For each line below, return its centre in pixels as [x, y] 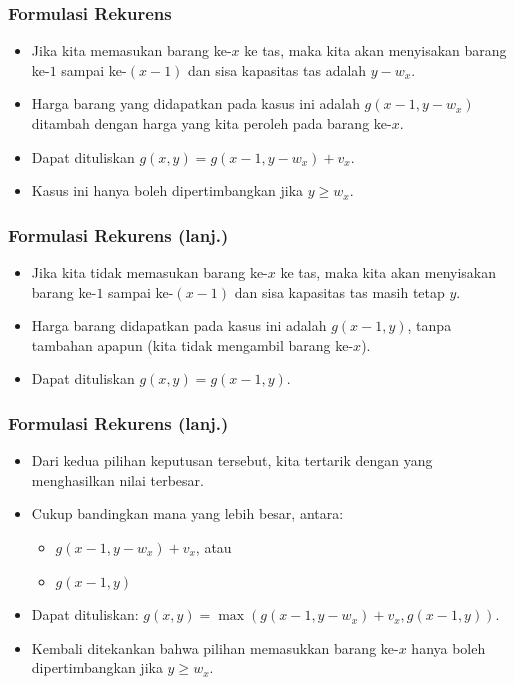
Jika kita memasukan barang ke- [131, 50]
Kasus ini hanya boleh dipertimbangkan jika [167, 190]
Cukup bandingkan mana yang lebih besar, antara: [187, 513]
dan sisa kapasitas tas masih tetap [339, 291]
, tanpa [429, 325]
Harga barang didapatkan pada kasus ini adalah [179, 325]
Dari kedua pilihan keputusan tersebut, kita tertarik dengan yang [232, 460]
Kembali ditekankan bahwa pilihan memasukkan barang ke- [215, 647]
